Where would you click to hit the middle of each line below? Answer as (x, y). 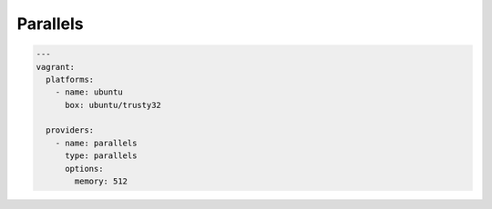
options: (84, 169)
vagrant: (56, 67)
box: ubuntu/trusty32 (113, 105)
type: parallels (101, 156)
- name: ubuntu (89, 92)
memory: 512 (101, 181)
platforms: (70, 79)
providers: (70, 130)
